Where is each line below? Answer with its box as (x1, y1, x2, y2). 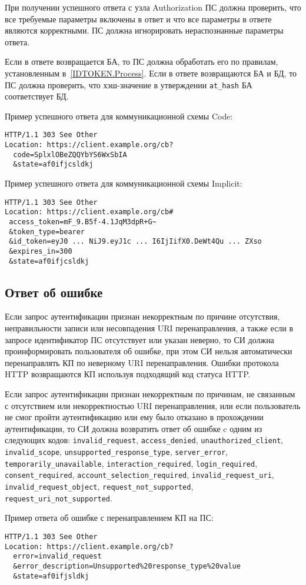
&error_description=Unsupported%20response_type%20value (13, 561, 241, 570)
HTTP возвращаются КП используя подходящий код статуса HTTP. (5, 368, 251, 380)
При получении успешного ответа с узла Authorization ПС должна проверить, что (5, 1, 301, 13)
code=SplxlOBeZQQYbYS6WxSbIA (13, 150, 127, 159)
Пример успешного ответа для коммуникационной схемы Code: (5, 109, 233, 122)
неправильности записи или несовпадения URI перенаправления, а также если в (5, 322, 294, 334)
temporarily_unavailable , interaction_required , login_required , (5, 457, 258, 469)
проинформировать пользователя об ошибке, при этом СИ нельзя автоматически (5, 345, 292, 357)
